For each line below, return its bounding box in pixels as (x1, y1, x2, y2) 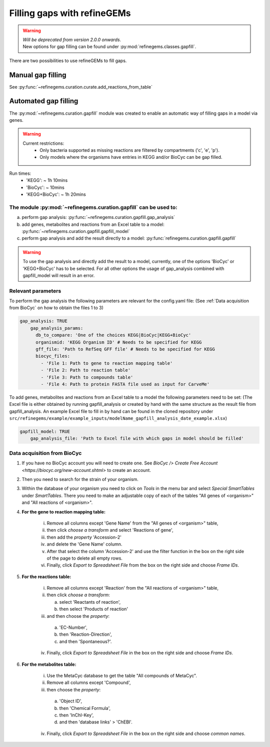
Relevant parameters (9, 287, 61, 294)
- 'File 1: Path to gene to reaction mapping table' (40, 360, 173, 366)
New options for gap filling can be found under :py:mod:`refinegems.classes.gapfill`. (22, 44, 196, 50)
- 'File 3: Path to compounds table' (40, 374, 133, 380)
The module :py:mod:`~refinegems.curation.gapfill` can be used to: (9, 203, 177, 210)
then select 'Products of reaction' (59, 606, 128, 612)
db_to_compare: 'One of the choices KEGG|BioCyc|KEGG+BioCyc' (35, 332, 191, 338)
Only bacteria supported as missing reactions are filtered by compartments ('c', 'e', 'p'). (39, 147, 219, 153)
